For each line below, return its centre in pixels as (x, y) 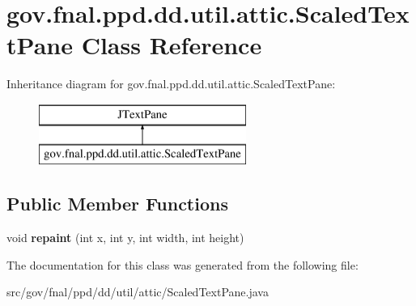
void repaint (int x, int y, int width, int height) (125, 238)
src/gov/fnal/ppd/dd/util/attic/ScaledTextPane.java (138, 292)
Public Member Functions (117, 204)
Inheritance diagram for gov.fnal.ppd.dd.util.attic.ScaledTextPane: (171, 84)
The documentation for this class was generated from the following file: (183, 264)
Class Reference (172, 45)
